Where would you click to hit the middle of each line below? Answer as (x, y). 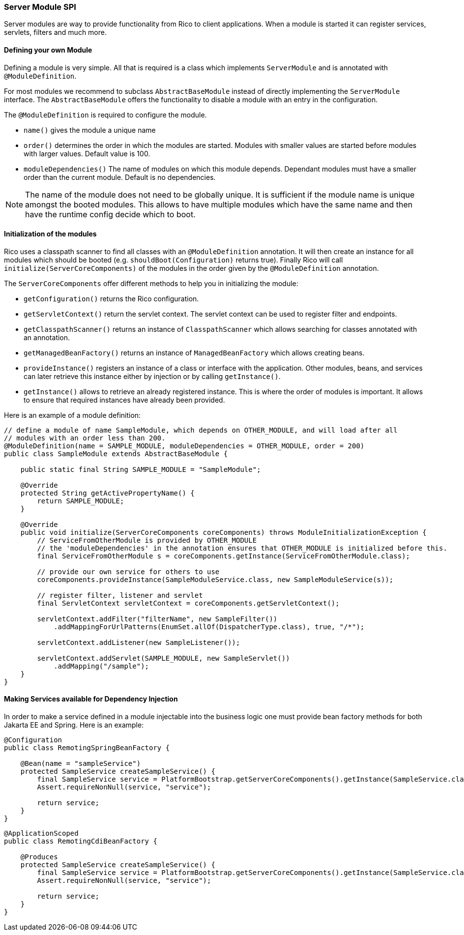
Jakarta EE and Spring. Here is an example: (74, 725)
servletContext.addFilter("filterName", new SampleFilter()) (157, 619)
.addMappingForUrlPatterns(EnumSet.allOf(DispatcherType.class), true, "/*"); (209, 627)
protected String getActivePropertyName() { (107, 493)
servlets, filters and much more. (55, 32)
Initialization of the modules (50, 234)
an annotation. (47, 337)
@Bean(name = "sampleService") (81, 764)
